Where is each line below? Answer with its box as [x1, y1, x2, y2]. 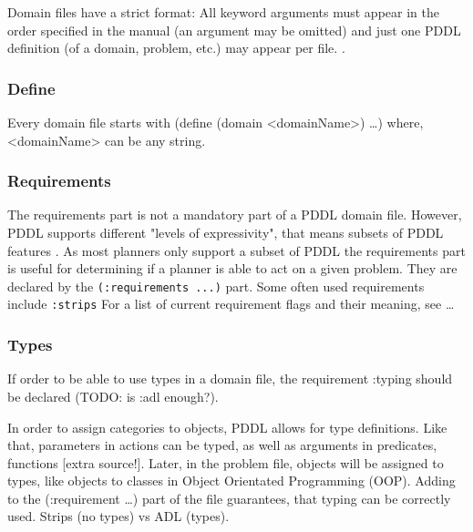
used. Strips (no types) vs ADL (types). [7, 506, 230, 526]
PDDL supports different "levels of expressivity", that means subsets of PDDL [7, 223, 444, 241]
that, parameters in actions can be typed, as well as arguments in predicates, [7, 435, 437, 455]
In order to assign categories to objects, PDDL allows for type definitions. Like [7, 417, 447, 436]
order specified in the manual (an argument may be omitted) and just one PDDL [7, 20, 461, 39]
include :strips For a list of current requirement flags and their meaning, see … [7, 294, 455, 313]
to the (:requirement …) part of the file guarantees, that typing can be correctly [7, 488, 451, 507]
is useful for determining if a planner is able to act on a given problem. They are [7, 259, 458, 278]
